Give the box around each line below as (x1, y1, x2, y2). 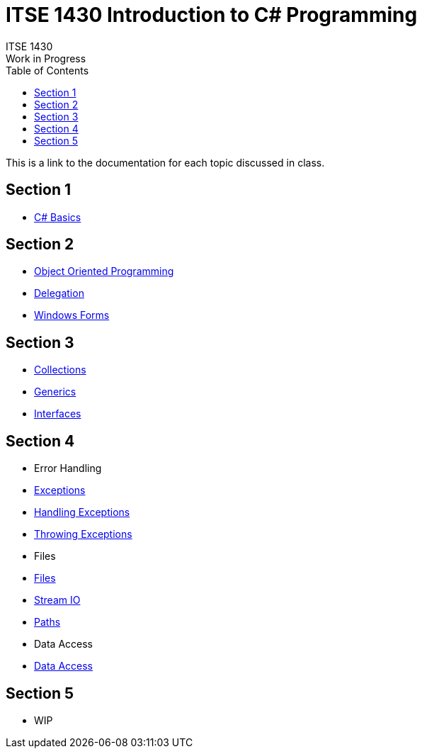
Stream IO (34, 594, 81, 607)
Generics (34, 386, 76, 398)
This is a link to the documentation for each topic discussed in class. (6, 156, 325, 169)
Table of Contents (6, 64, 89, 77)
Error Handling (34, 462, 102, 475)
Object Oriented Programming (34, 265, 174, 278)
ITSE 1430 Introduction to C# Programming (6, 3, 418, 27)
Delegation (34, 287, 84, 300)
